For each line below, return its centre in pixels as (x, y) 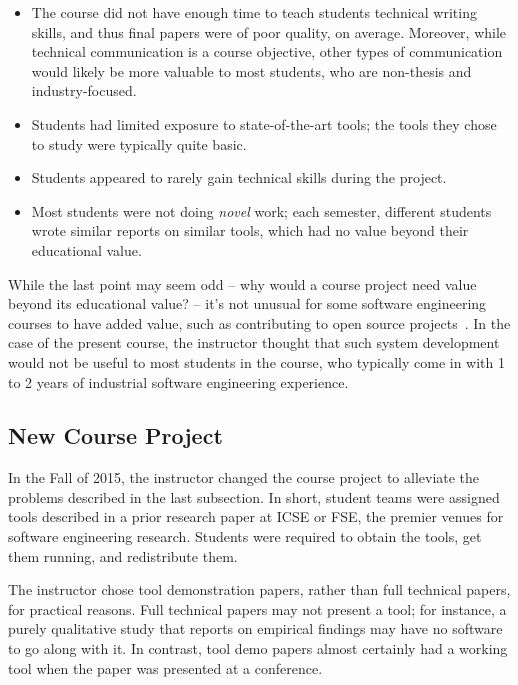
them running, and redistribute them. (123, 555)
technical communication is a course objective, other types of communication (267, 51)
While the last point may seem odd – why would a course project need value (242, 283)
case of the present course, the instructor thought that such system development (254, 342)
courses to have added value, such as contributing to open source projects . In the (259, 322)
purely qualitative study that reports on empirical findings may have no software (255, 628)
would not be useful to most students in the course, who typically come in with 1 (257, 361)
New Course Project (115, 435)
